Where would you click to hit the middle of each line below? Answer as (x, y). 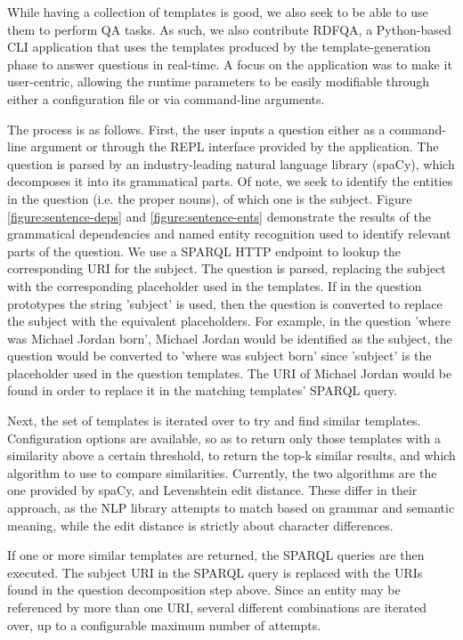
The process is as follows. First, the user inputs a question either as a (196, 129)
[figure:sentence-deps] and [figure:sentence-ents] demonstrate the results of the (219, 216)
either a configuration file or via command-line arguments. (166, 98)
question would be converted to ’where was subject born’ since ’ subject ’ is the (219, 356)
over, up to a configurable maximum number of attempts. (164, 624)
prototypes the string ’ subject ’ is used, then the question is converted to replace (225, 303)
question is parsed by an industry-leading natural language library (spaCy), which (231, 163)
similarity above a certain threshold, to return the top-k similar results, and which (231, 455)
